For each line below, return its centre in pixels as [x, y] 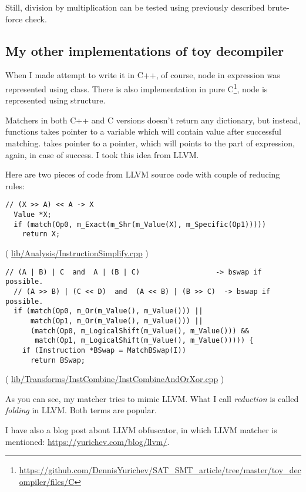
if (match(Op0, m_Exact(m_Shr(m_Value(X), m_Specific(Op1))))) [140, 224]
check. [36, 19]
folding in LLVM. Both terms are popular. [81, 410]
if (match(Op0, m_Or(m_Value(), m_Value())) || [108, 311]
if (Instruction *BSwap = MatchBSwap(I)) [104, 350]
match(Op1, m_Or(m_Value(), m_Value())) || [117, 321]
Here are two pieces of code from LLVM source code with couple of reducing [143, 174]
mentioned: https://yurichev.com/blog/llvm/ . [88, 441]
